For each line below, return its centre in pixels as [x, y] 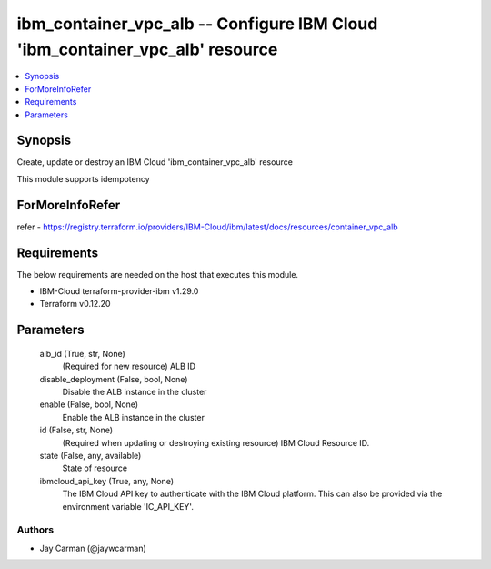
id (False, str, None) [76, 430]
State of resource [95, 468]
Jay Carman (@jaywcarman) [93, 548]
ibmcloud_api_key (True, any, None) [107, 481]
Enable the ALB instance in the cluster [133, 417]
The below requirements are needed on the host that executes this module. [158, 274]
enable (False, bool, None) [89, 404]
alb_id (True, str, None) [83, 353]
